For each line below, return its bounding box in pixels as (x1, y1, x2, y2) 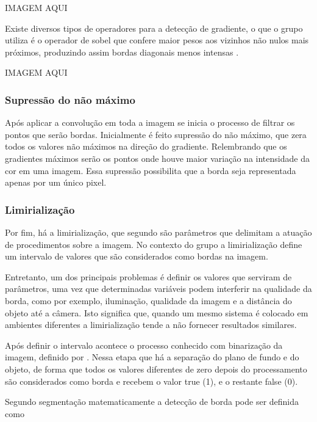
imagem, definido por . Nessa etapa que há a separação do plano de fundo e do (5, 351, 299, 363)
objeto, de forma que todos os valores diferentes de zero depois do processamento (5, 362, 307, 375)
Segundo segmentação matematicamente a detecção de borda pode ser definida (5, 395, 299, 408)
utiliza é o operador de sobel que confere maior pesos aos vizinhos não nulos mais (5, 34, 309, 46)
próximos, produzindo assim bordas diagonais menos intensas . (5, 45, 239, 58)
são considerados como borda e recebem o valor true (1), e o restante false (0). (5, 374, 298, 387)
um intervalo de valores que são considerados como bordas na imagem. (5, 250, 268, 263)
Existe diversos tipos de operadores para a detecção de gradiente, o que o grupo (5, 21, 303, 34)
